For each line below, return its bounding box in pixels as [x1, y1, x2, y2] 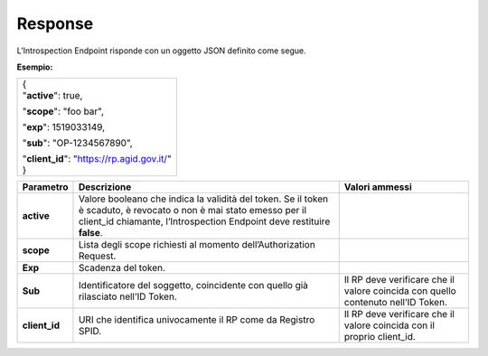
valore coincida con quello [343, 285, 456, 297]
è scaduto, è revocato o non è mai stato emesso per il [78, 204, 307, 217]
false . [78, 227, 103, 239]
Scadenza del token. [78, 262, 166, 275]
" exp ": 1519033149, [22, 121, 106, 134]
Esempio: [16, 61, 53, 72]
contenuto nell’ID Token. [343, 296, 447, 309]
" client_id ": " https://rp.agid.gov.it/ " [22, 153, 172, 165]
